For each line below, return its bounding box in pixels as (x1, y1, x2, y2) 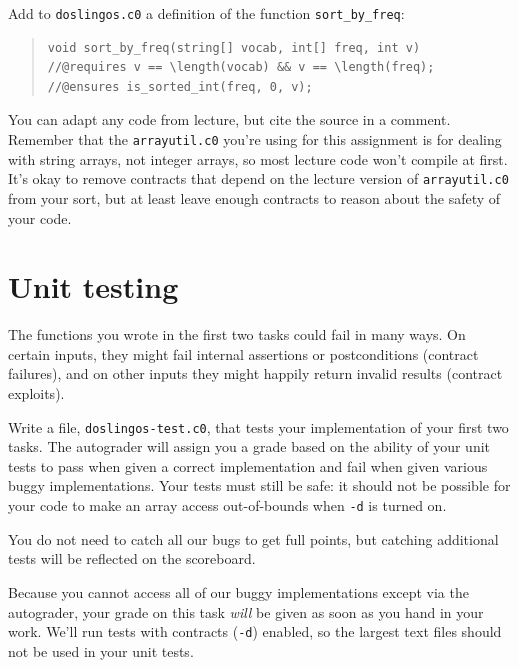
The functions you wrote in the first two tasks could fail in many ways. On (8, 324, 466, 345)
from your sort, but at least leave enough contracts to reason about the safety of (8, 187, 501, 208)
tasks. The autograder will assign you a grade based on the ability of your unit (8, 436, 491, 457)
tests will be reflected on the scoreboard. (8, 548, 256, 569)
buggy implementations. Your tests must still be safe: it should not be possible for (8, 475, 511, 496)
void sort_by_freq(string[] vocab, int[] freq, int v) (47, 40, 421, 55)
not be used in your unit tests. (8, 640, 194, 661)
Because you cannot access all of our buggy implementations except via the (8, 581, 469, 602)
